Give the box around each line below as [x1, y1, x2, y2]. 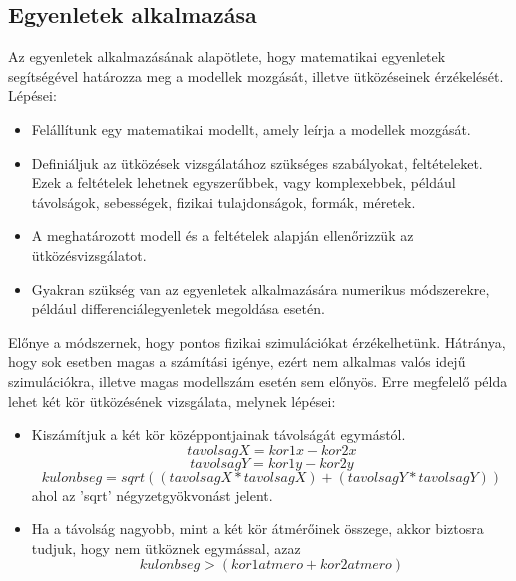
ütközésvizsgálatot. [31, 244, 147, 265]
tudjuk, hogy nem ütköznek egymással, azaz [31, 537, 301, 558]
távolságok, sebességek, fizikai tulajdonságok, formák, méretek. [31, 191, 416, 212]
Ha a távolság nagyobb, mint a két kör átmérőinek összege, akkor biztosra [31, 518, 484, 539]
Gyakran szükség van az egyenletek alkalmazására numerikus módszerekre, [31, 278, 490, 299]
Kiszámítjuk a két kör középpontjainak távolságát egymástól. [31, 424, 406, 445]
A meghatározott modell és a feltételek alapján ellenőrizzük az [31, 225, 414, 246]
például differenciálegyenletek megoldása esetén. [31, 298, 325, 319]
